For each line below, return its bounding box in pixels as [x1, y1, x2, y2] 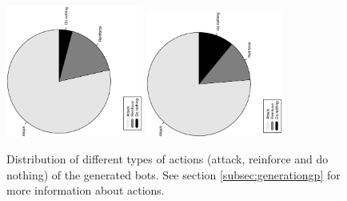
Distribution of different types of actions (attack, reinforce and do [6, 151, 329, 167]
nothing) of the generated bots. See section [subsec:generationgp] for [6, 166, 341, 183]
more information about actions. [6, 182, 165, 199]
